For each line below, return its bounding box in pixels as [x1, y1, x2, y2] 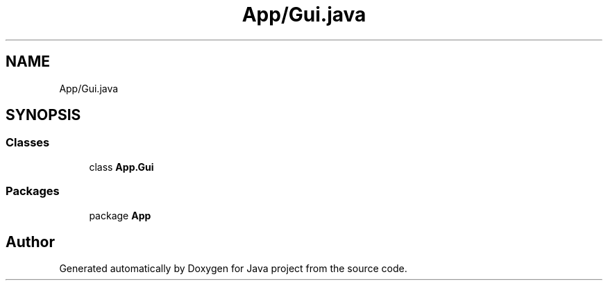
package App [89, 209, 151, 221]
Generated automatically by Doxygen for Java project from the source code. [59, 262, 407, 275]
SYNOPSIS [6, 106, 81, 124]
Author [6, 233, 55, 251]
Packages [6, 184, 60, 199]
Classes [6, 135, 50, 150]
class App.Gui [89, 160, 154, 173]
